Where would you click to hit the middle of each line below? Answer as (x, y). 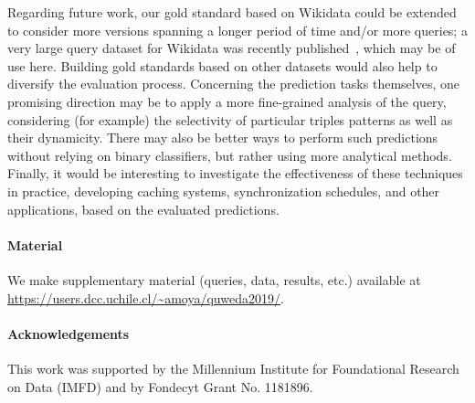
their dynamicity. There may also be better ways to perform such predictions (223, 138)
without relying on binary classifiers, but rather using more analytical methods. (230, 155)
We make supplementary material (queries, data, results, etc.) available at (214, 279)
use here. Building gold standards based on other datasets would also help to (222, 65)
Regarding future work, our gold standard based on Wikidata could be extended (232, 12)
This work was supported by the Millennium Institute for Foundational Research (233, 368)
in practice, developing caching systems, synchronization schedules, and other (224, 191)
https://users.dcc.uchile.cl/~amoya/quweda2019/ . (146, 297)
